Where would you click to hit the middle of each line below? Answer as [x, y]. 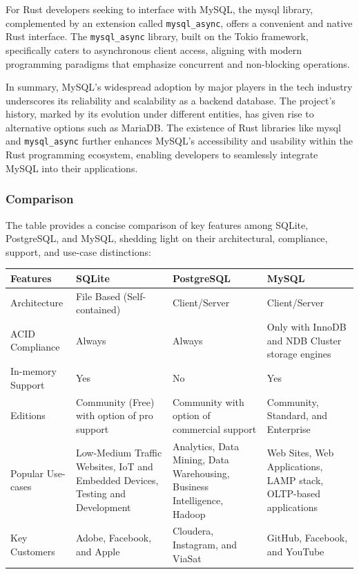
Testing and [100, 493]
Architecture [37, 303]
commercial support [214, 428]
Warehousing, [201, 473]
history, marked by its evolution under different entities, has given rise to [160, 114]
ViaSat [187, 558]
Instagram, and [205, 544]
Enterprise [289, 428]
